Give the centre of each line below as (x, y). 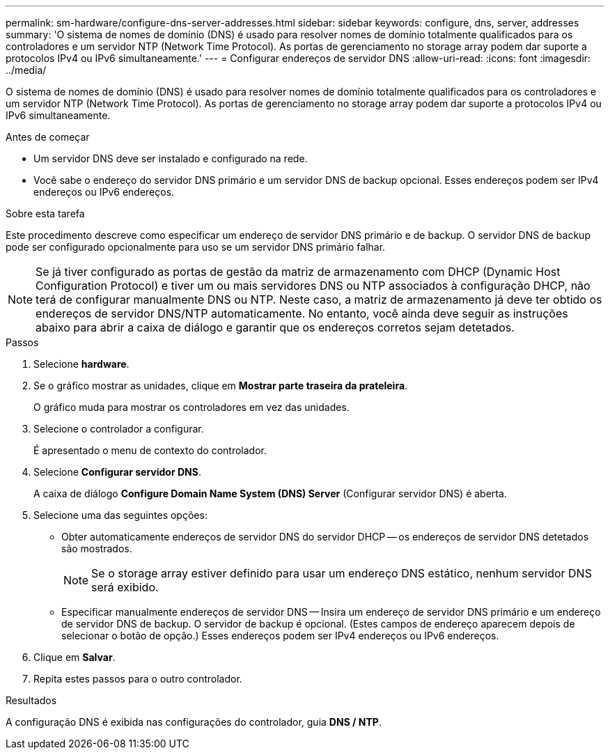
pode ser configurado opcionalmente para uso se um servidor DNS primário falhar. (196, 247)
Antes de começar (48, 137)
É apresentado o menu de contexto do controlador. (150, 450)
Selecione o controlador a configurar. (119, 429)
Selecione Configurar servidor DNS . (117, 472)
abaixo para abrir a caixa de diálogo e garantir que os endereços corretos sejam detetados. (275, 327)
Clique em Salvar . (75, 657)
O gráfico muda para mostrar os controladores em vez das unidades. (191, 407)
